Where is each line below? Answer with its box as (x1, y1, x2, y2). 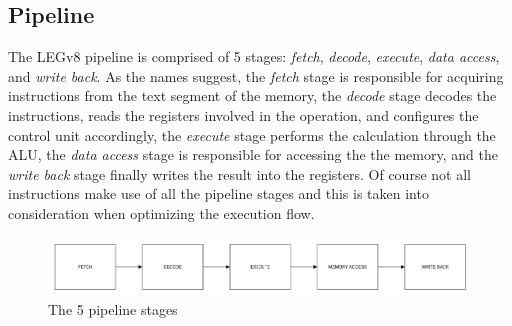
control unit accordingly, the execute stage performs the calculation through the (8, 124, 496, 145)
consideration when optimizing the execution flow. (8, 202, 315, 223)
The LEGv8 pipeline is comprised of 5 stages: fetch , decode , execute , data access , (8, 46, 500, 67)
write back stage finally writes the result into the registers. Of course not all (8, 163, 471, 184)
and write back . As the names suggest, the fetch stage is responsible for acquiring (8, 65, 504, 86)
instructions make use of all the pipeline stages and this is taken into (8, 183, 429, 204)
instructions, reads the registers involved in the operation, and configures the (8, 104, 479, 125)
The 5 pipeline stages (48, 298, 178, 319)
